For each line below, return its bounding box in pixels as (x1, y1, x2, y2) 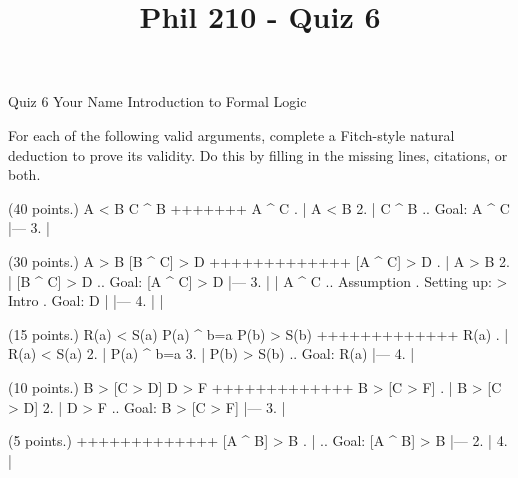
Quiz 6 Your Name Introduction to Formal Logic (8, 91, 307, 112)
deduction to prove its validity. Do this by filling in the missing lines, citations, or (8, 144, 508, 165)
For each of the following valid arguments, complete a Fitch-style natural (8, 124, 455, 145)
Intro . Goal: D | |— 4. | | (8, 290, 164, 311)
